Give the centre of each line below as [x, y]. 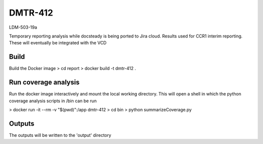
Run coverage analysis [44, 82]
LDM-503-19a [23, 27]
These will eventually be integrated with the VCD [58, 43]
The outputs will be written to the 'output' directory [60, 135]
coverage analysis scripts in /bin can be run [53, 101]
